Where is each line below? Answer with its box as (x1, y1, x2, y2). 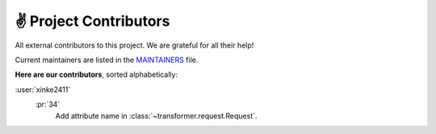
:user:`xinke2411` (15, 85, 71, 94)
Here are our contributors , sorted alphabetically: (15, 69, 178, 80)
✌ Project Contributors (15, 12, 170, 30)
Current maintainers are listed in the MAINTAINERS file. (15, 55, 199, 65)
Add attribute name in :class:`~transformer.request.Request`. (55, 111, 258, 120)
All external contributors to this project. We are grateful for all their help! (15, 40, 254, 50)
